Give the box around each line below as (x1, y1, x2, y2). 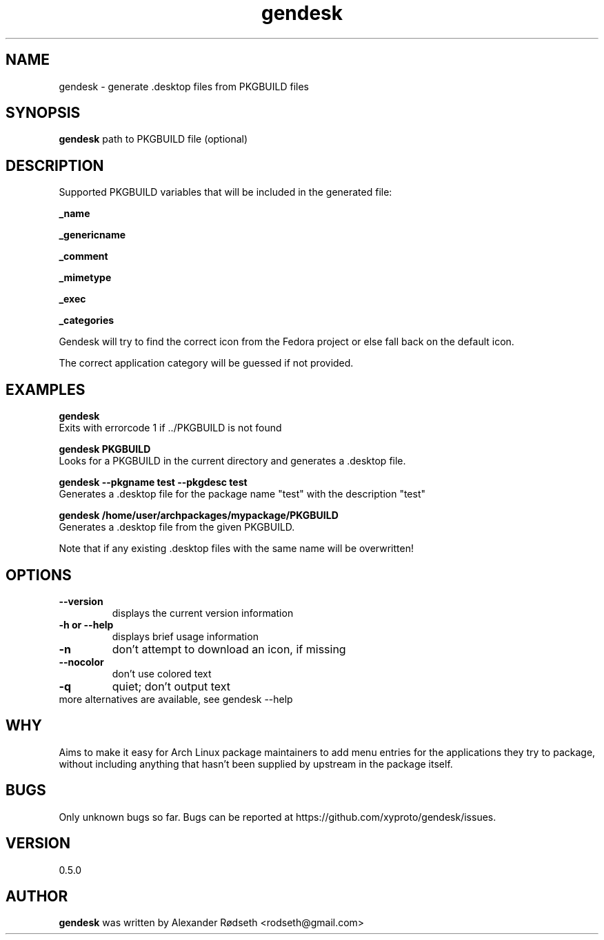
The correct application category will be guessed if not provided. (59, 357, 354, 369)
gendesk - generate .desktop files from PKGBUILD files (59, 80, 309, 92)
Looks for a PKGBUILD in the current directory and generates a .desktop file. (59, 455, 406, 467)
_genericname (59, 229, 126, 241)
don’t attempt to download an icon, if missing (112, 642, 346, 656)
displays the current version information (112, 606, 294, 619)
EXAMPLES (6, 380, 85, 398)
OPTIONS (6, 566, 72, 584)
